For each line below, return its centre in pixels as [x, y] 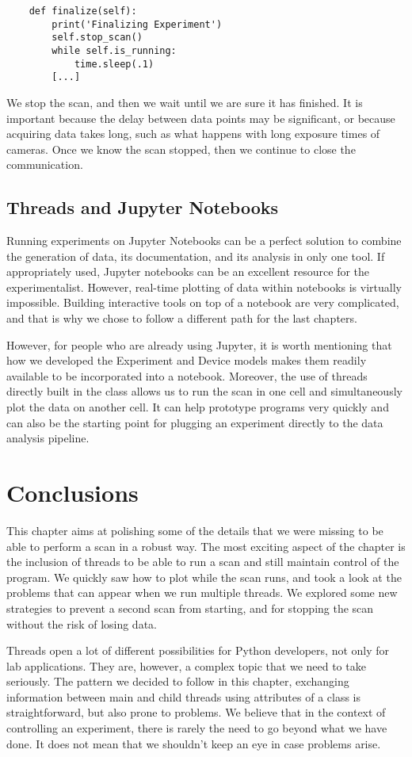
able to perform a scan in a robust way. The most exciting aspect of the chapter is [206, 546]
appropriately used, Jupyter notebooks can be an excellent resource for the [188, 271]
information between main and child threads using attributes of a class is [184, 696]
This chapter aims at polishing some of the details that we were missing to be [195, 530]
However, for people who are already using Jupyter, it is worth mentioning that [199, 344]
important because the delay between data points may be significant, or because [201, 118]
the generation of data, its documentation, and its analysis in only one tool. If [196, 256]
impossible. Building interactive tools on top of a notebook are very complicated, [203, 302]
